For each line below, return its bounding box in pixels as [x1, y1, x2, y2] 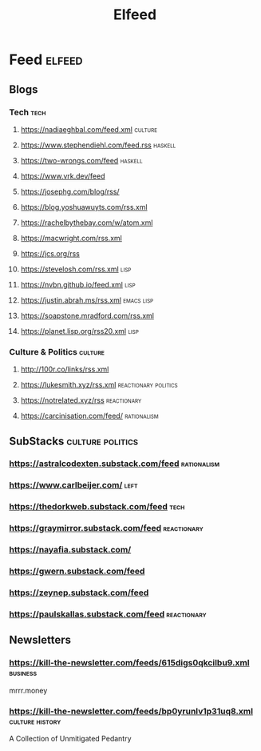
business [9, 667, 38, 678]
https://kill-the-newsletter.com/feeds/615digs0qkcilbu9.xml [9, 657, 250, 669]
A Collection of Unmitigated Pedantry [9, 733, 132, 743]
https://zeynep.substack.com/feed [9, 587, 149, 598]
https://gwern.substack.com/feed [9, 566, 145, 577]
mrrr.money [9, 685, 48, 695]
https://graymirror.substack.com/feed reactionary [9, 523, 204, 534]
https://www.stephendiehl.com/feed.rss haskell [20, 140, 176, 150]
